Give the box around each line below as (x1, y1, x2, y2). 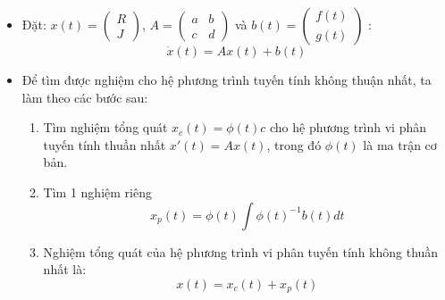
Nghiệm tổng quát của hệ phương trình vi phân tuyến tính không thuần (43, 242, 439, 261)
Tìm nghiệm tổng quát (43, 118, 168, 137)
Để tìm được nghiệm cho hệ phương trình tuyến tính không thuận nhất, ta (21, 71, 432, 88)
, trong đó (266, 135, 322, 154)
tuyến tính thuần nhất (43, 135, 166, 154)
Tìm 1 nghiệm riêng (43, 182, 152, 201)
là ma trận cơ (363, 135, 437, 154)
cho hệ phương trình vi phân (269, 118, 427, 137)
